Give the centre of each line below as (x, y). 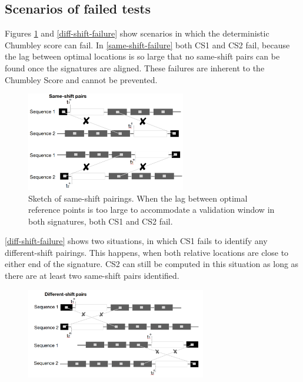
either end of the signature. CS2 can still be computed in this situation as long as (152, 264)
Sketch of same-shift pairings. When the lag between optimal (138, 198)
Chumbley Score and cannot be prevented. (81, 79)
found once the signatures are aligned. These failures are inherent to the (135, 67)
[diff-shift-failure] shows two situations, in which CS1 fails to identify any (136, 241)
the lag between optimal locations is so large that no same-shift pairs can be (142, 56)
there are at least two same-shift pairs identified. (92, 276)
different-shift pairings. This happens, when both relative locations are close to (147, 252)
